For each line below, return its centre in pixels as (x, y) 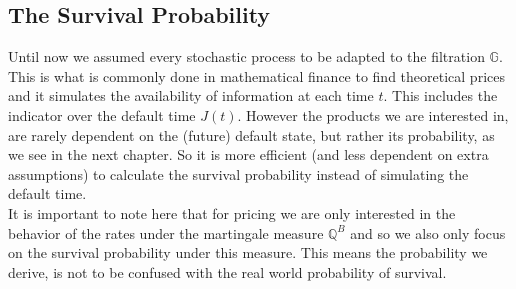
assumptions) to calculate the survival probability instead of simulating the (238, 173)
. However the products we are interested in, (373, 114)
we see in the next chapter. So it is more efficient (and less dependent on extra (248, 154)
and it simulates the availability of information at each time (191, 95)
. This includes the (440, 95)
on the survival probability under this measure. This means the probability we (248, 252)
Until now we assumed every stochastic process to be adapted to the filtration (246, 56)
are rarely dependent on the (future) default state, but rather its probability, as (251, 134)
